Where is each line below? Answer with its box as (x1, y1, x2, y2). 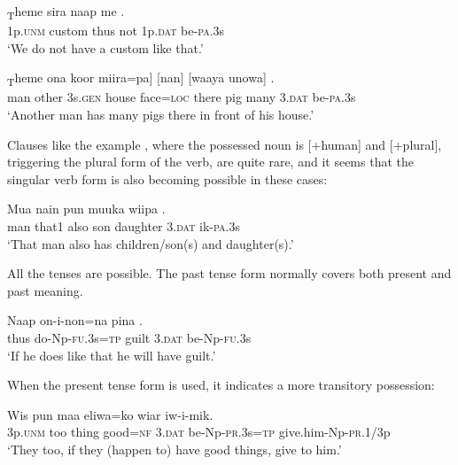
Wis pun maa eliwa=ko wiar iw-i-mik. (7, 405, 213, 423)
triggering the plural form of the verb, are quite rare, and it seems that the (7, 152, 414, 171)
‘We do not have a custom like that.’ (7, 38, 204, 57)
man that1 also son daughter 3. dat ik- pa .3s (7, 217, 240, 235)
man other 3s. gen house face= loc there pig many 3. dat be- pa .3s (7, 88, 356, 106)
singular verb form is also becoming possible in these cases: (7, 169, 328, 188)
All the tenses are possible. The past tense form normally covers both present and (7, 264, 452, 283)
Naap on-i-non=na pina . (7, 311, 143, 329)
